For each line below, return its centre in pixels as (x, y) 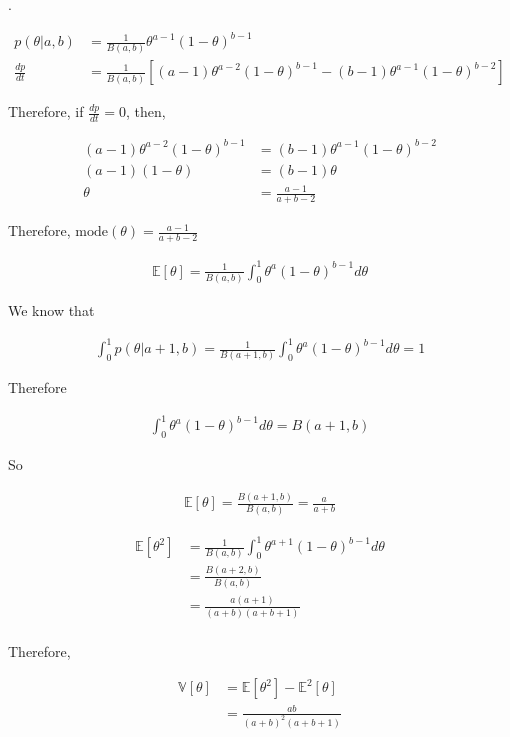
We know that (51, 309)
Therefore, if (46, 111)
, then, (145, 111)
